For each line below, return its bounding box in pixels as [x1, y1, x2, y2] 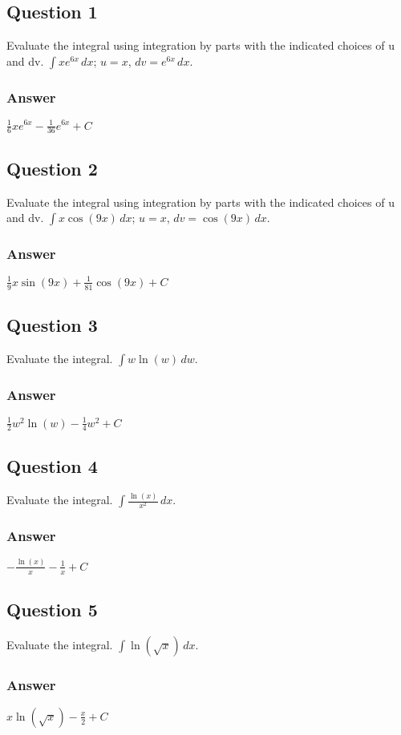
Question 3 [6, 313, 98, 337]
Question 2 [6, 155, 98, 180]
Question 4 [6, 453, 98, 478]
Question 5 [6, 596, 98, 621]
